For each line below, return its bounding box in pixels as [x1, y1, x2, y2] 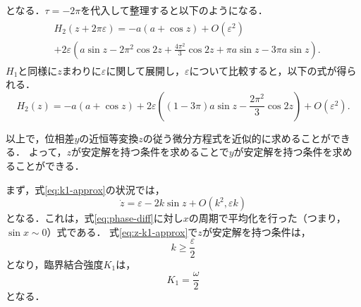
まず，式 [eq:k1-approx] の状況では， [6, 182, 165, 196]
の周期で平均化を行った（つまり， [188, 211, 346, 225]
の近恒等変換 [79, 130, 139, 145]
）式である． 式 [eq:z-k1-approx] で [47, 224, 198, 239]
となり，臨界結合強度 [6, 256, 104, 271]
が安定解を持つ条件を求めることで [71, 144, 229, 159]
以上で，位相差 [6, 130, 75, 145]
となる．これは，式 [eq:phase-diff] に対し [6, 211, 183, 225]
